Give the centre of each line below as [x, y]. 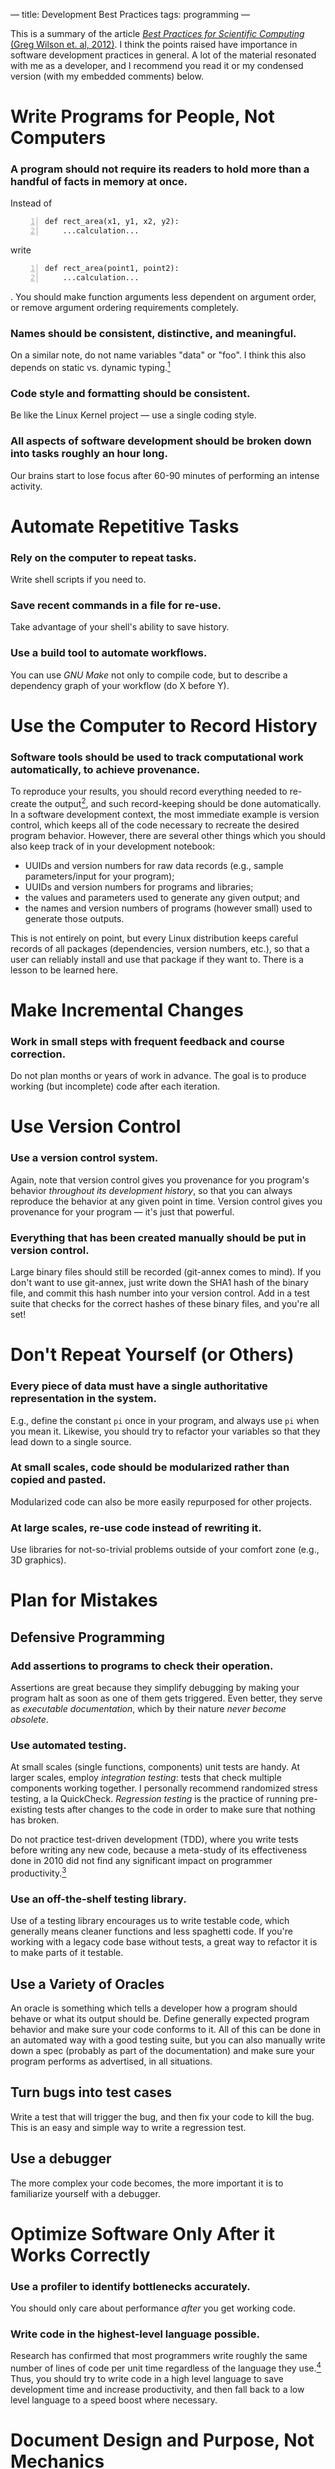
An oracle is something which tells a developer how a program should [154, 2008]
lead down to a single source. [71, 1441]
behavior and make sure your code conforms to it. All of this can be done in [166, 2030]
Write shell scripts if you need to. [78, 580]
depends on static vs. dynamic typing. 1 [90, 366]
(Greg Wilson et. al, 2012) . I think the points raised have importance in [154, 44]
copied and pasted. [58, 1480]
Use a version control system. [84, 1158]
